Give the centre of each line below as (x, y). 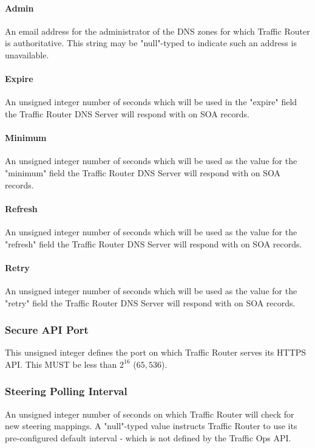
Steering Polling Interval (66, 391)
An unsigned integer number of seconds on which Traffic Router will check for (150, 414)
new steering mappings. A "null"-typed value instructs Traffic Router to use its (151, 426)
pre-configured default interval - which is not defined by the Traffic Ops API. (148, 437)
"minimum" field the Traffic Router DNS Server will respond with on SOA (143, 172)
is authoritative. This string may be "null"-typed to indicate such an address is (151, 43)
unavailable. (27, 54)
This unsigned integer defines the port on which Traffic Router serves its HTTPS (156, 352)
